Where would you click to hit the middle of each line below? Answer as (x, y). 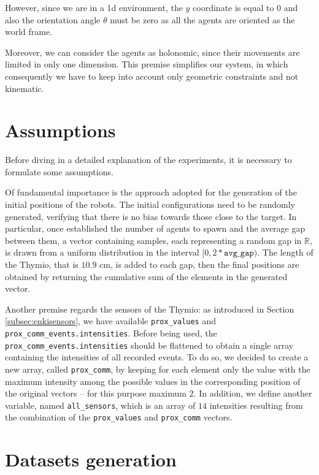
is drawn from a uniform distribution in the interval (102, 252)
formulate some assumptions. (59, 171)
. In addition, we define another (253, 393)
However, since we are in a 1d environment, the (94, 7)
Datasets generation (91, 459)
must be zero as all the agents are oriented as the (202, 19)
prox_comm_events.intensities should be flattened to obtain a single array (149, 345)
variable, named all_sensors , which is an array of (100, 405)
